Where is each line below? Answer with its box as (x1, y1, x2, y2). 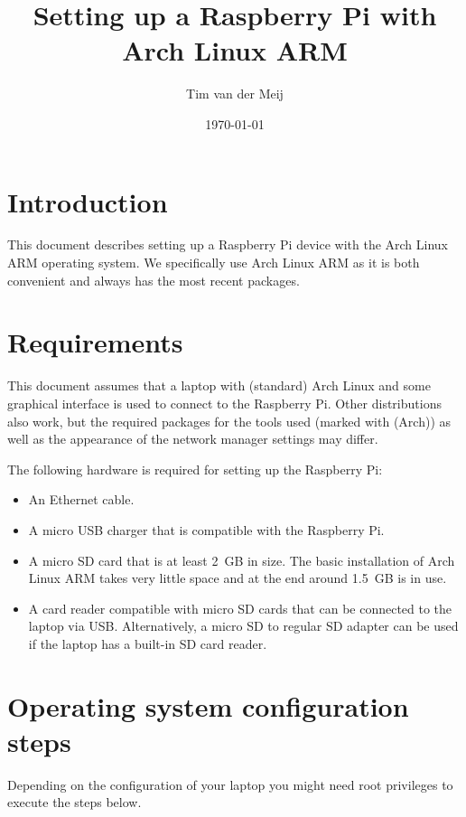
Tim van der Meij (186, 84, 284, 103)
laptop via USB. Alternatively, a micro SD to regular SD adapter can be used (28, 616, 459, 635)
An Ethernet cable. (28, 490, 135, 509)
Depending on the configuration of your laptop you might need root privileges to (7, 775, 453, 794)
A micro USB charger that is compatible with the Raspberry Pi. (28, 520, 385, 539)
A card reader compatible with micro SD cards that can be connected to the (28, 598, 452, 617)
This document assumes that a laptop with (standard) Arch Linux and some (7, 376, 431, 395)
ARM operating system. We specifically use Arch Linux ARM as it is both (7, 253, 420, 272)
